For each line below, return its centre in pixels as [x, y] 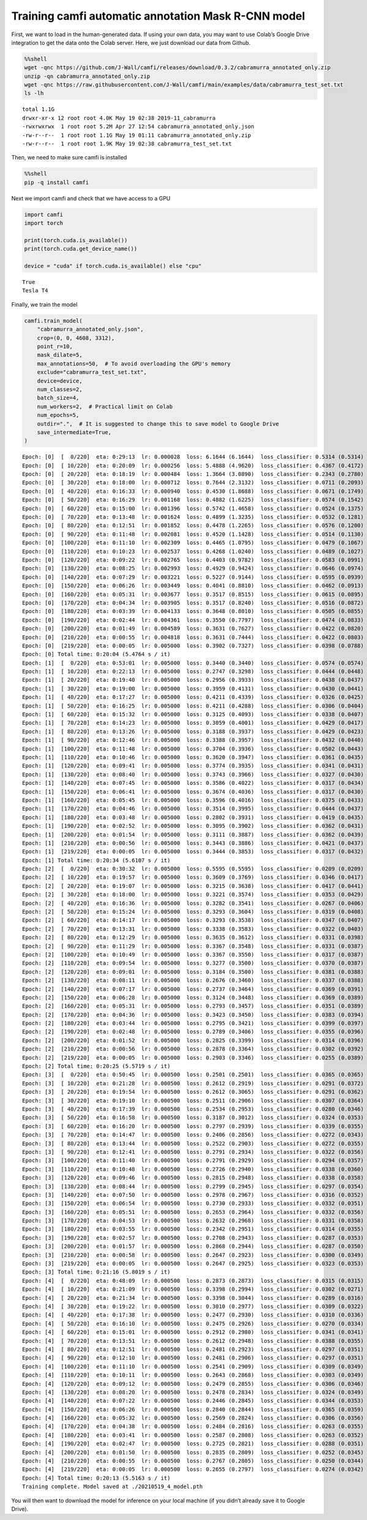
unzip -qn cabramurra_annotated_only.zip [87, 76]
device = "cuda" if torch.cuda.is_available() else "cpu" [113, 266]
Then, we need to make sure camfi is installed [69, 158]
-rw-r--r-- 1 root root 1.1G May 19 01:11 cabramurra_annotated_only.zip [137, 135]
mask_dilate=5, [60, 355]
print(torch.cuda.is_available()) [76, 240]
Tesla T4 [35, 291]
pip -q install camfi [57, 182]
